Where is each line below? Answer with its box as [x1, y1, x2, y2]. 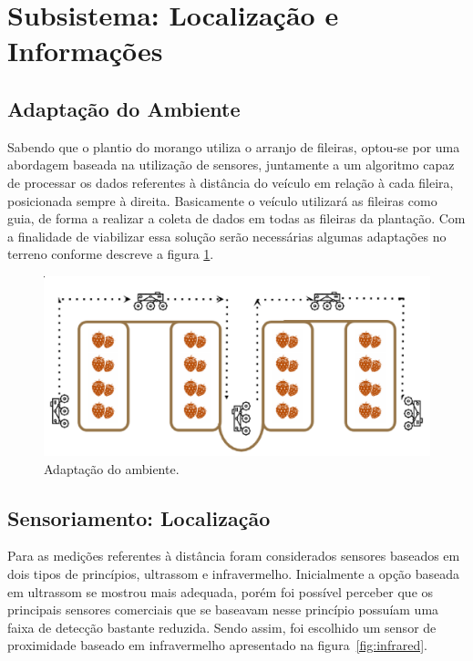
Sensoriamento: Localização [7, 503, 271, 532]
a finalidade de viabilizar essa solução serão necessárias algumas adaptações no [7, 226, 447, 245]
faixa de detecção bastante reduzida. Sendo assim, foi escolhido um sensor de [7, 617, 437, 636]
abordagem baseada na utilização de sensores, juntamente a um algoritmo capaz [7, 155, 455, 174]
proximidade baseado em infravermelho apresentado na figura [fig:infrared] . [7, 635, 427, 655]
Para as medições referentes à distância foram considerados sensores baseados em [7, 546, 460, 565]
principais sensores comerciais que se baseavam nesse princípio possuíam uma [7, 600, 439, 619]
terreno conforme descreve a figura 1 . [7, 244, 214, 263]
